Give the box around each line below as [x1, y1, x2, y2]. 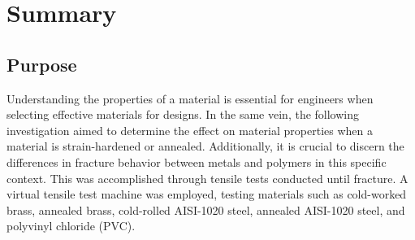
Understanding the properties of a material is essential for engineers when [6, 89, 374, 107]
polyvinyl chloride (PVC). [6, 217, 136, 234]
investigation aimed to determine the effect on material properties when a [6, 121, 373, 138]
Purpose [6, 51, 77, 76]
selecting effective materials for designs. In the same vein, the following [6, 106, 360, 123]
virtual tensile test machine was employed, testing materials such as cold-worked [6, 185, 407, 203]
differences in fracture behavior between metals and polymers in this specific [6, 153, 387, 170]
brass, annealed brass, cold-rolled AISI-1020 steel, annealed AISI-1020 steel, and [6, 201, 405, 218]
